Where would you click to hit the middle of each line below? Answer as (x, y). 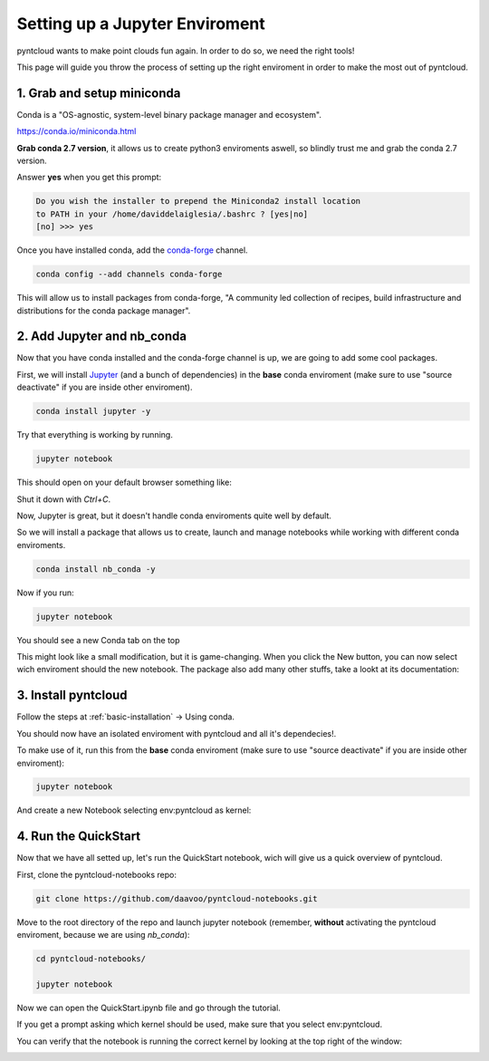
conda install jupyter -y (93, 411)
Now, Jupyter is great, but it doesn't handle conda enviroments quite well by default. (174, 516)
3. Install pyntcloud (72, 695)
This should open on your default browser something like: (125, 482)
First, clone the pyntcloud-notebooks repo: (96, 874)
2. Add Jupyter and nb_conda (102, 337)
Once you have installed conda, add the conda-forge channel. (132, 250)
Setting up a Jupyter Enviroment (141, 24)
